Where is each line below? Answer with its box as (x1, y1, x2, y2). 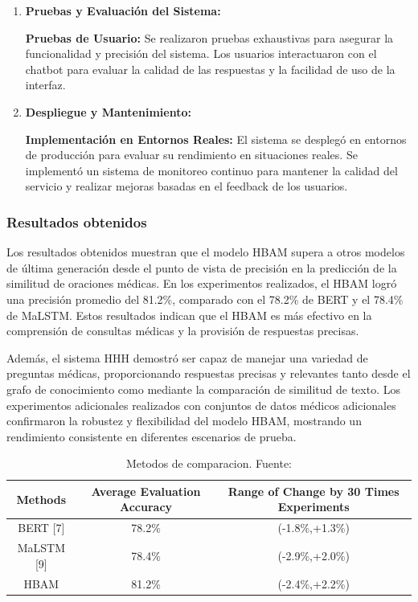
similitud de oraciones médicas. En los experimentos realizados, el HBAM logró (6, 275, 397, 292)
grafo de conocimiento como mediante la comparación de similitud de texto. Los (6, 380, 400, 397)
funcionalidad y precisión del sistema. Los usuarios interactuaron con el (25, 45, 377, 62)
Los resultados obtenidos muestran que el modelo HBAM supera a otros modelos (6, 244, 405, 260)
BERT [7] (18, 519, 65, 536)
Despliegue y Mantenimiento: (25, 103, 191, 120)
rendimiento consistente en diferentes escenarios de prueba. (6, 428, 297, 444)
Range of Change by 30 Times (227, 482, 400, 499)
